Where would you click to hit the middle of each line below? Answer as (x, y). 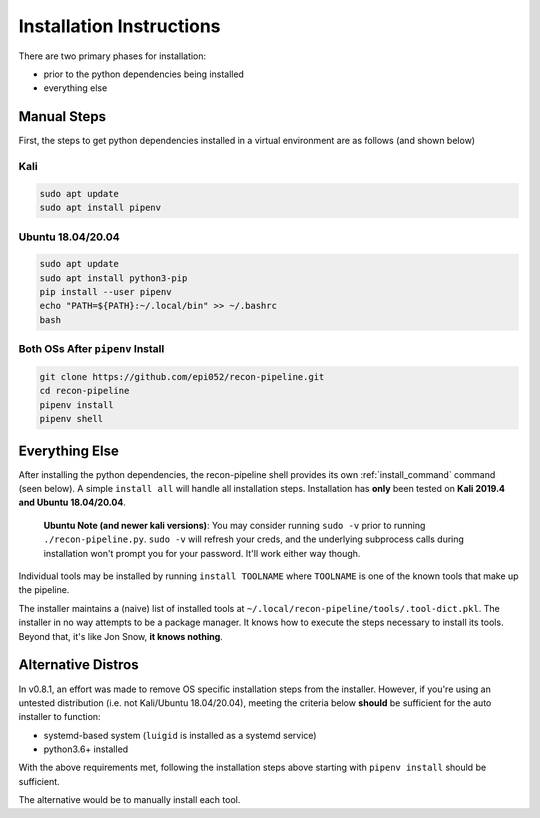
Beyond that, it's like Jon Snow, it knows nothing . (121, 636)
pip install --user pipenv (105, 292)
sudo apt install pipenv (100, 208)
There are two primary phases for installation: (112, 56)
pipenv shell (71, 419)
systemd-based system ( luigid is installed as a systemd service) (180, 735)
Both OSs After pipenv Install (91, 349)
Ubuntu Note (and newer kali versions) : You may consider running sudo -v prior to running (234, 525)
